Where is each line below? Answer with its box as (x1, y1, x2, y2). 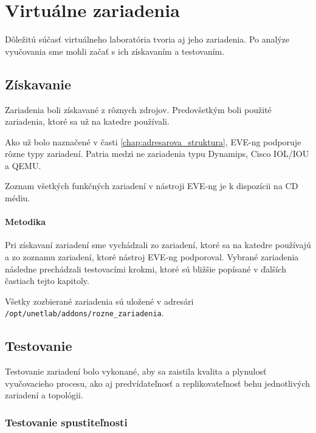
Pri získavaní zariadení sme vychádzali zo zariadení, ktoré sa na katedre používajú (5, 238, 311, 251)
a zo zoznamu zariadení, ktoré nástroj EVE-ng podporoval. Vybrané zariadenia (5, 251, 299, 263)
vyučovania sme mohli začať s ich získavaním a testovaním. (5, 44, 225, 57)
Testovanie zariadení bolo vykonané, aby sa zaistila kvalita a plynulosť (5, 365, 267, 378)
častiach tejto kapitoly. (5, 274, 89, 287)
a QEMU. (5, 159, 41, 171)
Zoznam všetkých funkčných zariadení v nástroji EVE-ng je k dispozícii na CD (5, 179, 298, 192)
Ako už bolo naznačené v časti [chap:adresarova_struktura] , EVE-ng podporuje (5, 135, 301, 148)
